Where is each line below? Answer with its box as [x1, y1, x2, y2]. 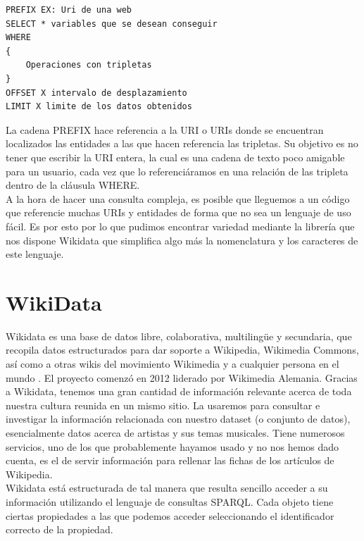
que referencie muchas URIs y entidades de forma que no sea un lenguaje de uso [6, 205, 351, 220]
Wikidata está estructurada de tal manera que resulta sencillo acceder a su [6, 480, 328, 495]
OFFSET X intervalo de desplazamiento [6, 87, 187, 98]
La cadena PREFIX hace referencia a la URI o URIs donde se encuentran [6, 122, 324, 137]
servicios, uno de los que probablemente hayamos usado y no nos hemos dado [6, 439, 339, 454]
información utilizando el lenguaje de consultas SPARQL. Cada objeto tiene [6, 494, 334, 509]
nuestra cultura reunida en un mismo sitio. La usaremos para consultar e [6, 397, 320, 412]
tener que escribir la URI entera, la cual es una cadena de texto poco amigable [6, 149, 345, 164]
